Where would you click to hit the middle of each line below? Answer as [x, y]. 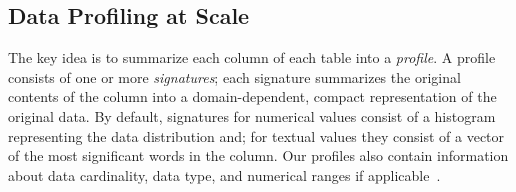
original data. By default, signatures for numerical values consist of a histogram [252, 115]
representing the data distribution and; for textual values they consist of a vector [256, 135]
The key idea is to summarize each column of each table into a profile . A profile [252, 57]
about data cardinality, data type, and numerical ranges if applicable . [224, 174]
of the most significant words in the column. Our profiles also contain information [258, 155]
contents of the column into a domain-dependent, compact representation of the [252, 96]
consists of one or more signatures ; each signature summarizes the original [234, 76]
